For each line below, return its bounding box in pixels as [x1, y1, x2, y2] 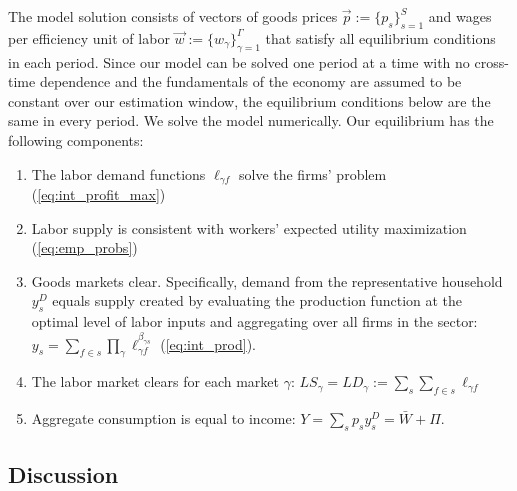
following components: [8, 129, 144, 150]
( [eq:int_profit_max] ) [31, 184, 166, 205]
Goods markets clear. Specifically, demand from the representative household [31, 270, 503, 291]
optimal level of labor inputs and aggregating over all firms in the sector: [31, 311, 478, 332]
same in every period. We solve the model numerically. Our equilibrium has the [8, 110, 494, 131]
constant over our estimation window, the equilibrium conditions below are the [8, 90, 491, 111]
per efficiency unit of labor [8, 27, 170, 48]
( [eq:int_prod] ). [160, 333, 257, 354]
